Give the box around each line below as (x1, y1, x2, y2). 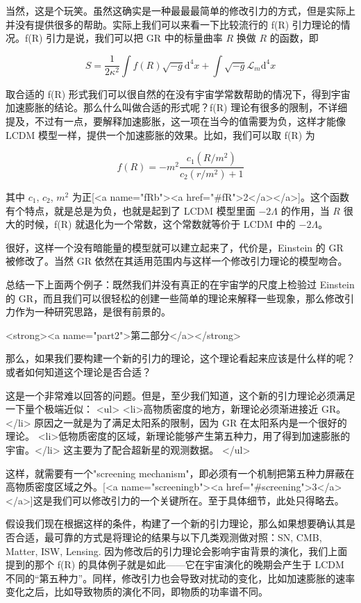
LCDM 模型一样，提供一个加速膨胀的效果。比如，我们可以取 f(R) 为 (6, 127, 315, 142)
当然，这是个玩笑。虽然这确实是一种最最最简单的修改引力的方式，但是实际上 (6, 3, 355, 17)
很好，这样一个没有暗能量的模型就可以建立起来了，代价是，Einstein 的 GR (6, 240, 344, 254)
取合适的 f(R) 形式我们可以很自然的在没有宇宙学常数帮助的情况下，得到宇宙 (6, 86, 351, 101)
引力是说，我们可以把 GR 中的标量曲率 (46, 31, 223, 45)
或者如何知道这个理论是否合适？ (6, 364, 151, 379)
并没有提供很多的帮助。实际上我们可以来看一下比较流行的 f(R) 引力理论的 (6, 17, 341, 31)
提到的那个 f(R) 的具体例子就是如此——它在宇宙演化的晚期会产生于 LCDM (6, 557, 344, 572)
